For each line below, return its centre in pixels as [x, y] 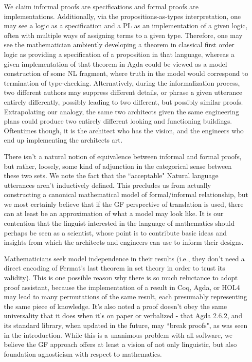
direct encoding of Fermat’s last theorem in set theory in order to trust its [115, 268]
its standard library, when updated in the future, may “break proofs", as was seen [126, 325]
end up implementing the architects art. [63, 140]
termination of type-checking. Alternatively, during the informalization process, [122, 82]
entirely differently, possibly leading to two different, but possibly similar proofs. [124, 101]
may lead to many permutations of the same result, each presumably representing [126, 297]
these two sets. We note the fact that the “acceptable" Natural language [111, 175]
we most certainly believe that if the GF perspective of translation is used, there [124, 204]
